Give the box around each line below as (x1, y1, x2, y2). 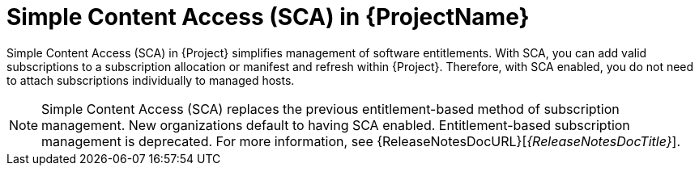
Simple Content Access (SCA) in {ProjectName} (6, 3, 530, 31)
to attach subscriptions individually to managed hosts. (6, 73, 295, 87)
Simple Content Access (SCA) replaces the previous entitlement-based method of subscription (41, 100, 620, 117)
